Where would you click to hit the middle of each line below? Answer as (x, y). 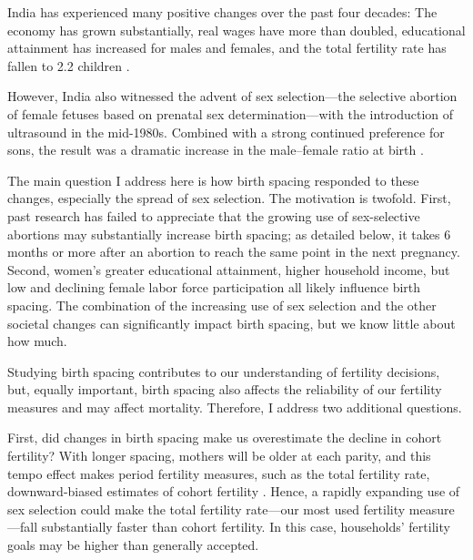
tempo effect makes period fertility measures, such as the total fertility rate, (219, 473)
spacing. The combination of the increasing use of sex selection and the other (222, 305)
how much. (37, 341)
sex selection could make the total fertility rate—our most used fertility (206, 509)
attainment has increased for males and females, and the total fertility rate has (227, 48)
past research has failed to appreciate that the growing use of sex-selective (214, 215)
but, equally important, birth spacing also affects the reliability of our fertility (225, 389)
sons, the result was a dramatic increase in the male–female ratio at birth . (216, 150)
